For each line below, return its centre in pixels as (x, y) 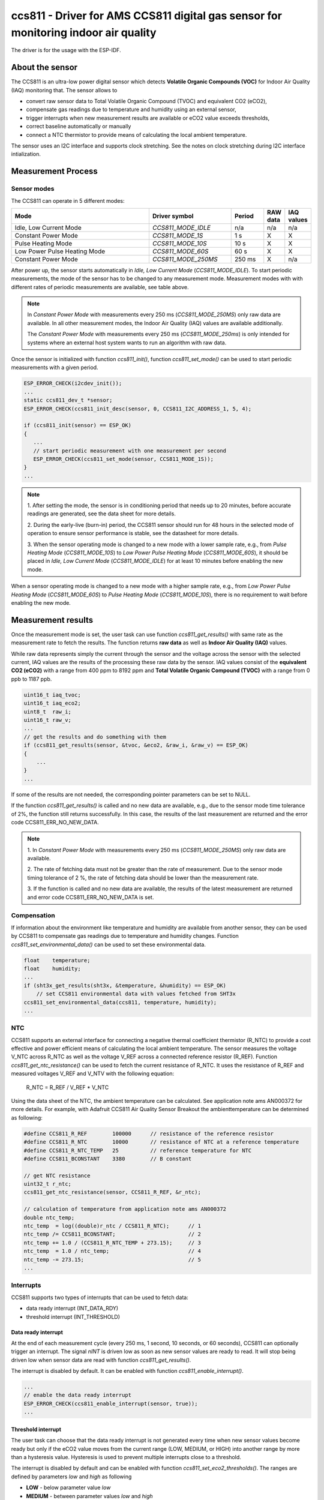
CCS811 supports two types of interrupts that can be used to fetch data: (100, 1297)
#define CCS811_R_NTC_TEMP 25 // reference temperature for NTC (138, 1150)
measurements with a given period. (55, 367)
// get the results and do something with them (95, 737)
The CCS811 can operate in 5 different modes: (68, 200)
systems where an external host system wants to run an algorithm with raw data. (127, 343)
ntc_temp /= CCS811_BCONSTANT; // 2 (112, 1234)
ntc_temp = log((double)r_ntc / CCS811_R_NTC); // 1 (112, 1226)
